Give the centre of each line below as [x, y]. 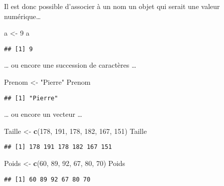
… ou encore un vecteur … [43, 114]
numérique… [23, 16]
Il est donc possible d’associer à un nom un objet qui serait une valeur [112, 6]
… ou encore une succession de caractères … [70, 65]
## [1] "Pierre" [31, 98]
